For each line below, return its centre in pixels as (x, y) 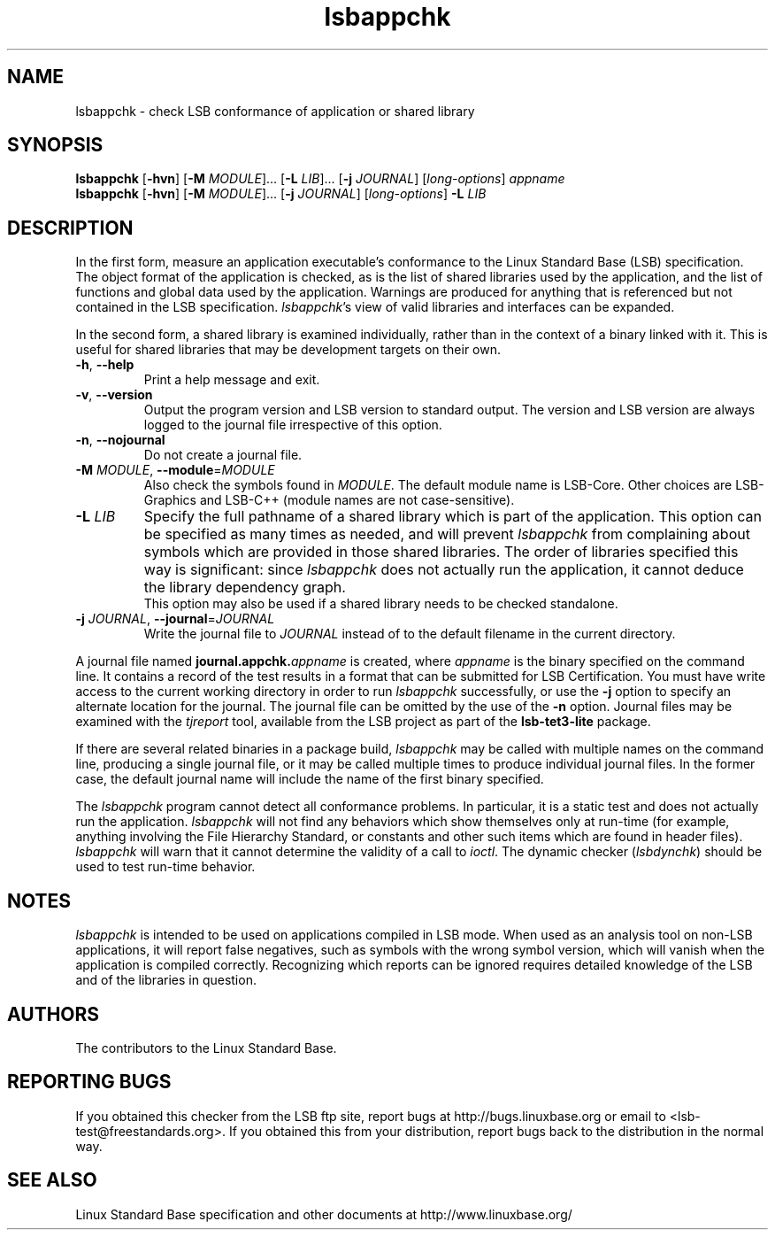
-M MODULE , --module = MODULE (175, 470)
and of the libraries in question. (166, 980)
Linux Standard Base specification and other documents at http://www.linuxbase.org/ (324, 1214)
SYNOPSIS (55, 145)
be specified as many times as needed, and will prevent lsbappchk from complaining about (447, 534)
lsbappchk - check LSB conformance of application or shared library (275, 111)
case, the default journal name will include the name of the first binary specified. (310, 779)
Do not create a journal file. (223, 455)
